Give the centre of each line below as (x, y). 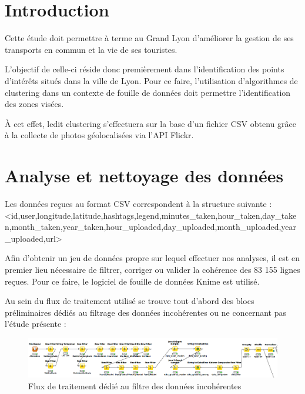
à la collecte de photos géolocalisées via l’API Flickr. (99, 135)
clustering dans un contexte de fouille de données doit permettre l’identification (148, 92)
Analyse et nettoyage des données (144, 176)
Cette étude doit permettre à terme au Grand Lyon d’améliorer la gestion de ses (149, 38)
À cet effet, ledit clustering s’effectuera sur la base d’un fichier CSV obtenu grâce (150, 123)
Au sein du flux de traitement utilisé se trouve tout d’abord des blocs (130, 301)
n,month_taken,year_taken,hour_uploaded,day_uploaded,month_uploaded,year (151, 227)
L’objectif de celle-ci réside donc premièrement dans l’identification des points (145, 69)
